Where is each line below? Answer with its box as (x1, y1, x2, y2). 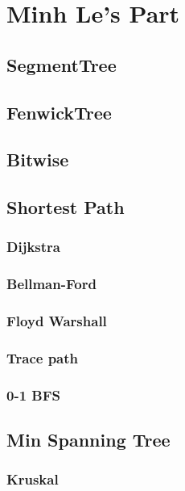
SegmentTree (6, 52, 117, 77)
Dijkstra (6, 237, 60, 257)
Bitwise (6, 147, 69, 172)
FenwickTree (6, 99, 112, 124)
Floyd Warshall (6, 311, 107, 331)
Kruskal (6, 469, 59, 489)
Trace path (6, 347, 79, 367)
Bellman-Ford (6, 274, 97, 294)
